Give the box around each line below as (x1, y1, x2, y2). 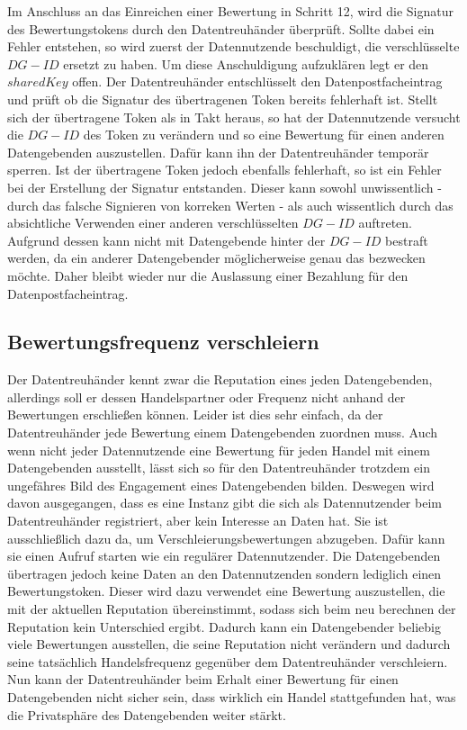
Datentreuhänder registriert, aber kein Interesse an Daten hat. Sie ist (7, 511, 389, 530)
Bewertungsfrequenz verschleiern (7, 328, 319, 356)
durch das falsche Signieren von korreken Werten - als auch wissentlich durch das (7, 195, 454, 214)
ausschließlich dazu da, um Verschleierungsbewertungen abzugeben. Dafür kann (7, 528, 445, 547)
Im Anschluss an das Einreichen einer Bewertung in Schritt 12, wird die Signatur (7, 2, 454, 20)
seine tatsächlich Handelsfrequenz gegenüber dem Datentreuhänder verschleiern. (7, 652, 448, 671)
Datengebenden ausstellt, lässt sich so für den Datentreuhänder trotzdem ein (7, 458, 431, 477)
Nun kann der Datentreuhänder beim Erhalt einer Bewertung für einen (7, 670, 399, 689)
